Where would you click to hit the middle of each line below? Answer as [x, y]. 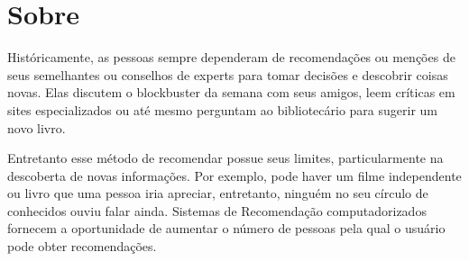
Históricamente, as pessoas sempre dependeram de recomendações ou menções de [231, 57]
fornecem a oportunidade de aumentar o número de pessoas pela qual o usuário [226, 228]
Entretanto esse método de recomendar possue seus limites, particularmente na [225, 158]
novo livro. [37, 127]
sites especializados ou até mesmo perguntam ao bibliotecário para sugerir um [223, 109]
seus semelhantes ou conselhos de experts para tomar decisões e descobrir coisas [228, 74]
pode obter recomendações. [82, 246]
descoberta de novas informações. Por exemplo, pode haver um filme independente [234, 175]
